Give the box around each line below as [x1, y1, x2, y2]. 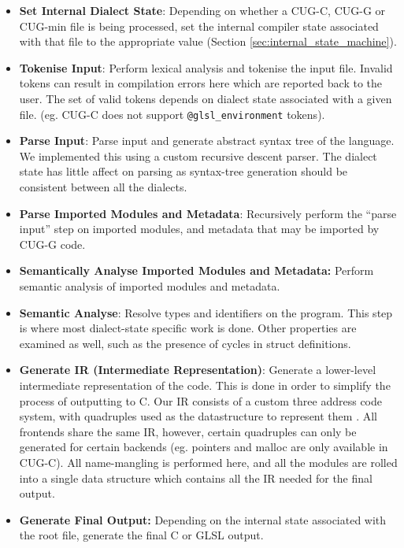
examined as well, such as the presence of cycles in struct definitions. [19, 335, 351, 351]
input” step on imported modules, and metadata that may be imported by [19, 220, 380, 237]
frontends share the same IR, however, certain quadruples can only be [19, 423, 357, 439]
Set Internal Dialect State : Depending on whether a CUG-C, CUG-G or [19, 2, 386, 18]
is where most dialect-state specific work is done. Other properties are [19, 320, 357, 336]
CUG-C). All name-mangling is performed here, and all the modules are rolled [19, 454, 398, 470]
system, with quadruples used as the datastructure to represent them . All [19, 408, 377, 424]
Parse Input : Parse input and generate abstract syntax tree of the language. [19, 132, 395, 149]
